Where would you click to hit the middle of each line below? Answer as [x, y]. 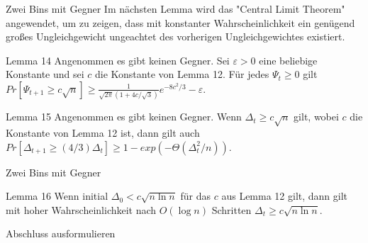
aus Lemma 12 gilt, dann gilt [285, 196]
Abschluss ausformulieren [61, 233]
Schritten [232, 209]
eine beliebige [288, 60]
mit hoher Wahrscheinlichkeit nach [81, 209]
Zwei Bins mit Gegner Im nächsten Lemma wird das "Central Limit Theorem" [175, 9]
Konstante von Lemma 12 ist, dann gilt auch [103, 133]
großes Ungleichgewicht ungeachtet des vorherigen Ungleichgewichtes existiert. [175, 36]
